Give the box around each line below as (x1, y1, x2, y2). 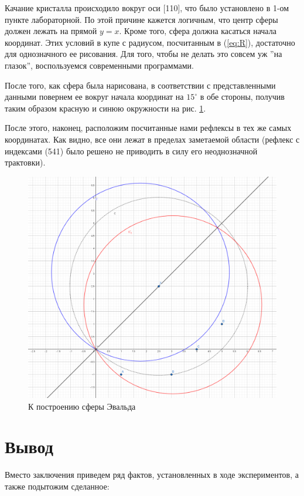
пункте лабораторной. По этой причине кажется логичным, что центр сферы (5, 13, 278, 25)
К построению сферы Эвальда (28, 400, 136, 412)
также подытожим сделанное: (5, 480, 110, 492)
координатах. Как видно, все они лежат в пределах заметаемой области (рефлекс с (5, 133, 300, 145)
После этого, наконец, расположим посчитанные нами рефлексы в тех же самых (5, 122, 292, 134)
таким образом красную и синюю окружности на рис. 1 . (5, 102, 206, 114)
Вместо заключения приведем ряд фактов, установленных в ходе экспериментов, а (5, 468, 299, 481)
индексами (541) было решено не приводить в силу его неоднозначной (5, 144, 258, 157)
